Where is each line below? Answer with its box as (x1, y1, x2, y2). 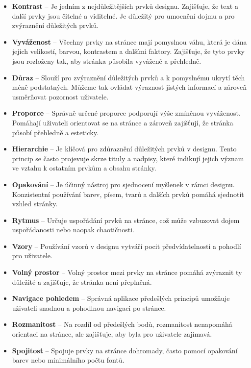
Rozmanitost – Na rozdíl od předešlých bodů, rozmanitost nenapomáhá (12, 319, 232, 329)
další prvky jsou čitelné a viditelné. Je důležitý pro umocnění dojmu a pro (12, 10, 235, 21)
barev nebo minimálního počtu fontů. (12, 355, 125, 365)
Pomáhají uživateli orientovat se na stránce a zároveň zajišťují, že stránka (12, 117, 233, 127)
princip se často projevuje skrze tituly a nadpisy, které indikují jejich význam (12, 153, 244, 163)
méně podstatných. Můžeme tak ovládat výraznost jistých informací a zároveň (12, 82, 247, 92)
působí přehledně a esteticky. (12, 127, 99, 137)
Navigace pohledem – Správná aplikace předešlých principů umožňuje (12, 293, 230, 303)
